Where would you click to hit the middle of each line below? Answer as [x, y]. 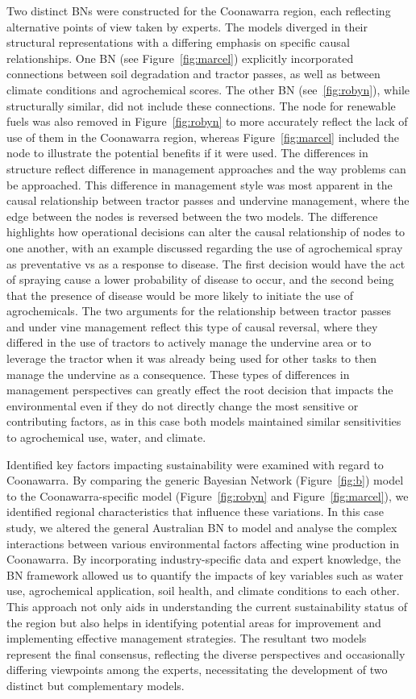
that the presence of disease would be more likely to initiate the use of [180, 295]
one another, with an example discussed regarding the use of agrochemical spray [205, 247]
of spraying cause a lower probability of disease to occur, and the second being [200, 279]
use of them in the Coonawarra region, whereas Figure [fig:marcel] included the [203, 137]
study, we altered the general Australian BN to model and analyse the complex [202, 527]
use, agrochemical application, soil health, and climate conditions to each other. [203, 591]
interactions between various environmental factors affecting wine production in [203, 543]
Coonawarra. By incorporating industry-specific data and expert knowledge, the [204, 559]
